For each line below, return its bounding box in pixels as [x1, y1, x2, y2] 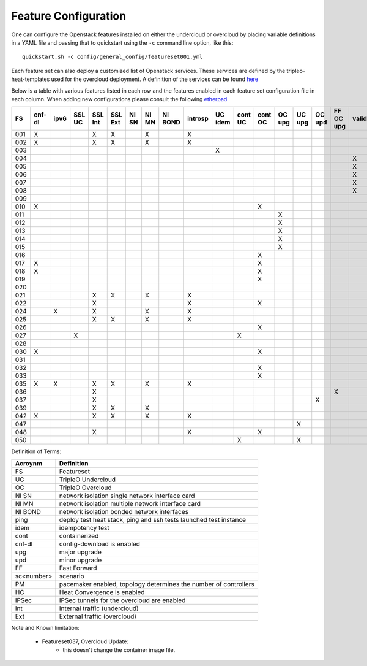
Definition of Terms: [11, 448, 61, 455]
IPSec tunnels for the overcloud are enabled [59, 595, 186, 604]
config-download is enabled [59, 540, 141, 548]
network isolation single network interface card [59, 491, 195, 500]
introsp [187, 114, 209, 123]
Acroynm [15, 459, 43, 467]
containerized [59, 531, 99, 540]
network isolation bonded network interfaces [59, 507, 189, 516]
